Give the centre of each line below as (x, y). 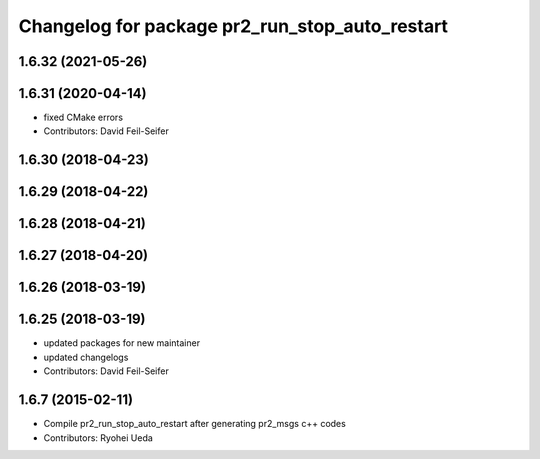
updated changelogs (86, 357)
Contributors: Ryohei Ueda (98, 437)
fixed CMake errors (83, 117)
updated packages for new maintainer (121, 343)
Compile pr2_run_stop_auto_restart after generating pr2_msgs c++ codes (195, 424)
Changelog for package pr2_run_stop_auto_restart (233, 26)
